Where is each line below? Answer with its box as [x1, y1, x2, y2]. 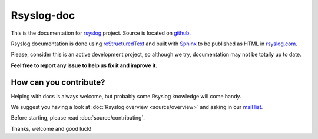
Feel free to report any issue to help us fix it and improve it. [11, 62, 158, 69]
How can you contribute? [11, 77, 105, 87]
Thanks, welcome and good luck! [11, 125, 91, 132]
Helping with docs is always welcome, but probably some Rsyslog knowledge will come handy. [11, 92, 241, 100]
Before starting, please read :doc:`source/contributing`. [11, 114, 145, 121]
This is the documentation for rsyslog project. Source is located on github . [11, 29, 191, 37]
